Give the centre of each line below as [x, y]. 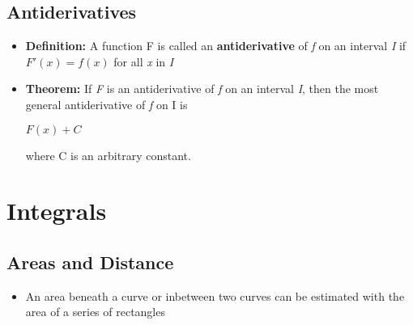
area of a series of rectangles [95, 312]
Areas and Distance [90, 262]
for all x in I [144, 61]
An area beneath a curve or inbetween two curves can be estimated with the [215, 295]
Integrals [57, 211]
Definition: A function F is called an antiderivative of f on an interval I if [216, 46]
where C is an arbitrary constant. [108, 155]
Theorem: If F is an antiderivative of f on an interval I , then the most [202, 89]
